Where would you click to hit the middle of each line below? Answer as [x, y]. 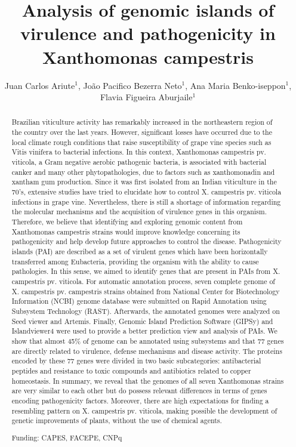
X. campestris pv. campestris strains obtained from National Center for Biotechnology [146, 291]
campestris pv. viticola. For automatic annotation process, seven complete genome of [143, 281]
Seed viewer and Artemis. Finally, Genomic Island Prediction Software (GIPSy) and [142, 321]
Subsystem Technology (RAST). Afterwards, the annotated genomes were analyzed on [146, 311]
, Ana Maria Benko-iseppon [235, 85]
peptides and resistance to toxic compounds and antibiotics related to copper [131, 370]
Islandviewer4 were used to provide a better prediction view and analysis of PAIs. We [144, 331]
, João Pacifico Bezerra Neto [130, 85]
